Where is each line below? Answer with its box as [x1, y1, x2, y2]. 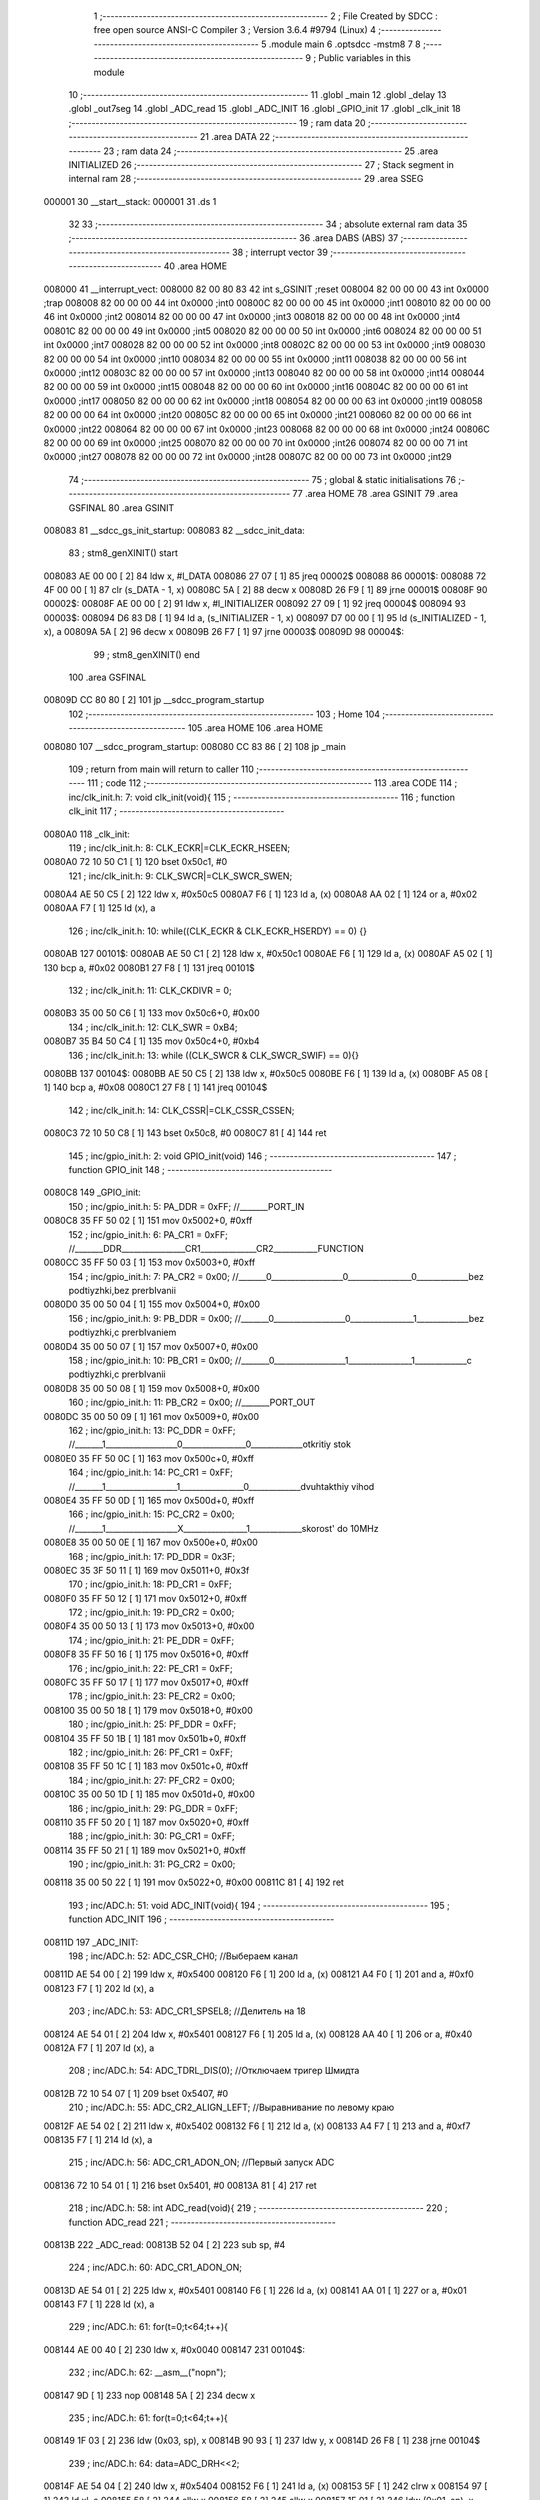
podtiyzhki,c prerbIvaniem [68, 1326, 177, 1339]
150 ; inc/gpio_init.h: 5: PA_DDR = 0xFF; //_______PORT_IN [68, 1200, 305, 1212]
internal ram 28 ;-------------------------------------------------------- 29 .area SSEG [68, 173, 424, 185]
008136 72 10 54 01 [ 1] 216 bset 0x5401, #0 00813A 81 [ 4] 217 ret [43, 2179, 317, 2191]
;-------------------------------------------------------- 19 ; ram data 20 [68, 116, 366, 129]
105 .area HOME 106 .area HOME [187, 722, 324, 734]
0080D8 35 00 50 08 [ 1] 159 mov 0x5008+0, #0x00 [43, 1382, 260, 1394]
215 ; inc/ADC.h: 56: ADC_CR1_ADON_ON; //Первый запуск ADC [68, 2156, 335, 2169]
